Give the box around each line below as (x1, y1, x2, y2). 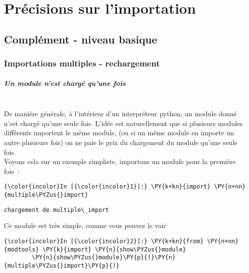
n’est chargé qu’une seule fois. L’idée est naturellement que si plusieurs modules (4, 118, 243, 128)
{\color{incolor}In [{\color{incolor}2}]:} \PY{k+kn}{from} (4, 237, 204, 245)
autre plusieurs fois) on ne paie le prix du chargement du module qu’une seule (4, 137, 238, 147)
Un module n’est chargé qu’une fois (4, 78, 126, 88)
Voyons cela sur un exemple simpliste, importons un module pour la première (4, 156, 236, 167)
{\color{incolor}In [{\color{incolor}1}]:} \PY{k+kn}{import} (4, 183, 211, 190)
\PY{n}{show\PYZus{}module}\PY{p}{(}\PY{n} (32, 254, 176, 261)
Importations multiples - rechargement (4, 57, 160, 69)
